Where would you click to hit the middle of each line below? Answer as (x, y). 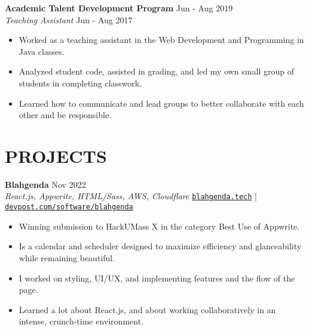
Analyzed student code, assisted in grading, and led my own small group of (156, 71)
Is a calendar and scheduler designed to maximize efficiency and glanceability (160, 246)
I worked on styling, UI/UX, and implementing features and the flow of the (157, 278)
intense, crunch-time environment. (81, 321)
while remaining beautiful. (67, 257)
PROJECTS (56, 155)
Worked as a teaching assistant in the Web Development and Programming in (161, 40)
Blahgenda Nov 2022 (45, 184)
